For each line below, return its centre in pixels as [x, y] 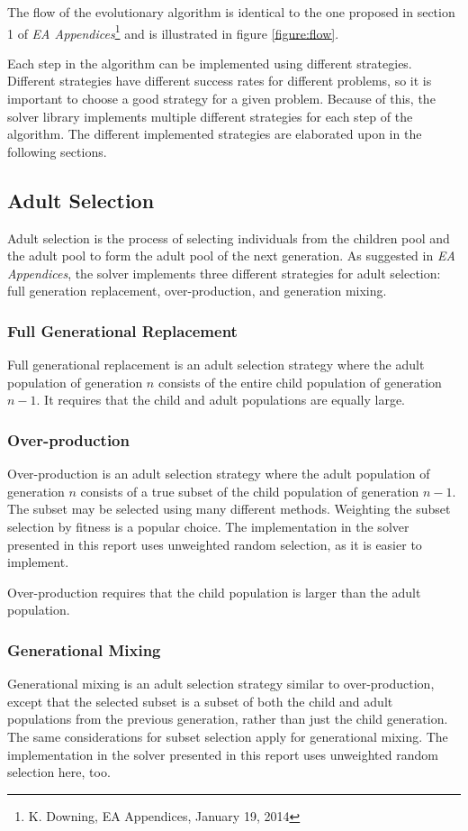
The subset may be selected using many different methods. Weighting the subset [229, 509]
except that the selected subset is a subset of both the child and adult [200, 701]
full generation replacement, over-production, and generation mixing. [197, 291]
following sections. [57, 151]
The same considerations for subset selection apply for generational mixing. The [228, 736]
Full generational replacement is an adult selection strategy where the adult [216, 365]
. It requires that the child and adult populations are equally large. [221, 400]
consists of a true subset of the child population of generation [250, 491]
